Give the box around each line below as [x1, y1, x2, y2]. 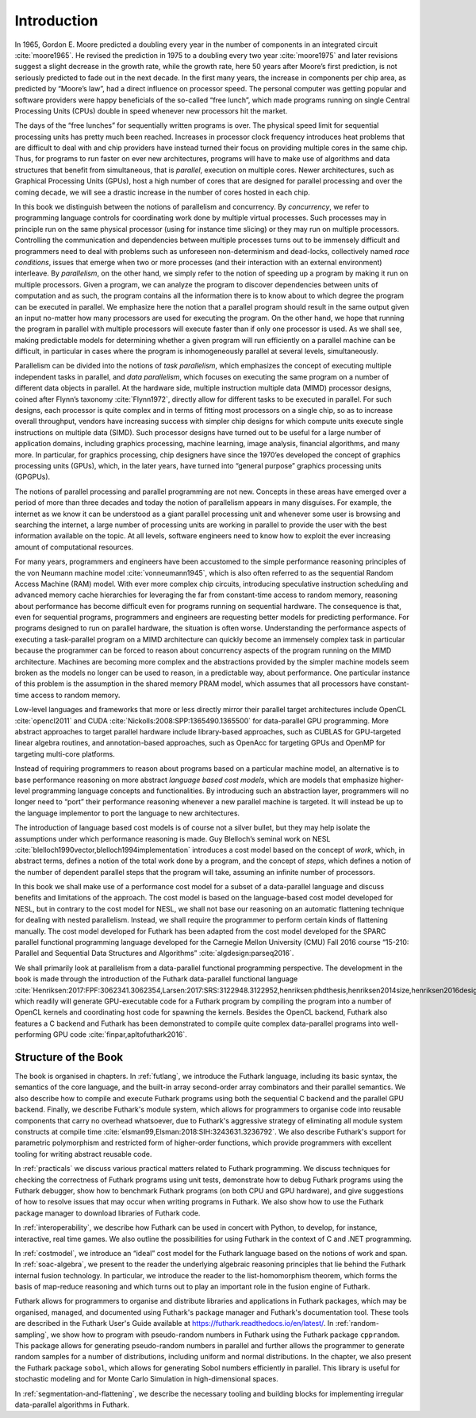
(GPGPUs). [14, 472, 51, 482]
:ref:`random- [335, 1319, 380, 1328]
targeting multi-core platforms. [14, 749, 115, 758]
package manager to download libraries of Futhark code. [14, 1208, 201, 1218]
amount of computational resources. [14, 542, 134, 552]
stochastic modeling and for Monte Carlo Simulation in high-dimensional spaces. [14, 1374, 278, 1384]
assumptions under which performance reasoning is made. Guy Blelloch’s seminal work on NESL [14, 834, 331, 843]
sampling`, [14, 1330, 49, 1339]
